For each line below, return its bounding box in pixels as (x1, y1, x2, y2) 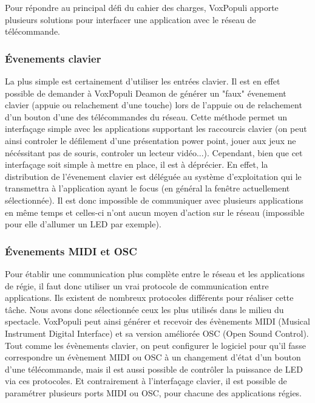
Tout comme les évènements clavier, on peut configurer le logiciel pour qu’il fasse (5, 339, 306, 351)
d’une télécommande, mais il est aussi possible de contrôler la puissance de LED (5, 362, 303, 375)
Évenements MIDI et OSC (5, 243, 137, 258)
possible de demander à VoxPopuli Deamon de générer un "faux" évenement (5, 86, 286, 99)
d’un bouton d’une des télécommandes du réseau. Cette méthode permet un (5, 110, 288, 123)
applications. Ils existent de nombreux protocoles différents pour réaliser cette (5, 291, 294, 304)
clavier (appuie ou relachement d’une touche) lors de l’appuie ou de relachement (5, 98, 302, 111)
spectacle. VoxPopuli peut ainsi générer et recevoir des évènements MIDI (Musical (5, 315, 310, 328)
